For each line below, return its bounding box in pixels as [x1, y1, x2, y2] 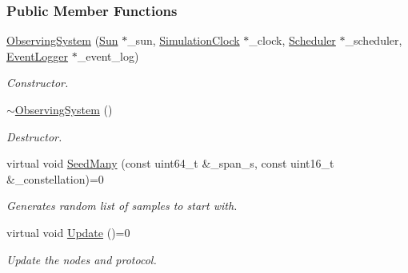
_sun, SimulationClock [127, 32, 240, 49]
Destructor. [6, 128, 62, 144]
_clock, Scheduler [249, 32, 336, 49]
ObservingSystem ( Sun [6, 32, 118, 49]
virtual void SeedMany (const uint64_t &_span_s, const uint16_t [6, 155, 334, 172]
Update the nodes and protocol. [6, 251, 157, 267]
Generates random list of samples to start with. [6, 197, 238, 214]
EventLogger [6, 47, 69, 64]
